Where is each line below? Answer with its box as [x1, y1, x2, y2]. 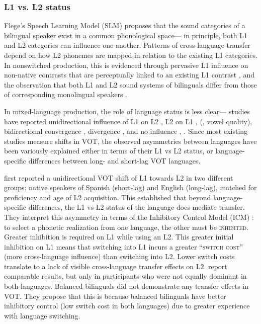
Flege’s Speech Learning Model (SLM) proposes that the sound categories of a [4, 20, 245, 31]
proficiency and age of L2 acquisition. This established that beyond [4, 192, 211, 202]
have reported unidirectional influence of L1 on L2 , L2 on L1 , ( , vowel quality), [4, 116, 252, 126]
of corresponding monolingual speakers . [4, 89, 127, 100]
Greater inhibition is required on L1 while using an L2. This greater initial [4, 231, 234, 242]
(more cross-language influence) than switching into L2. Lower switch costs [4, 251, 235, 262]
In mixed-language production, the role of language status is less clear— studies [4, 106, 250, 116]
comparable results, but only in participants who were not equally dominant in [4, 271, 247, 281]
